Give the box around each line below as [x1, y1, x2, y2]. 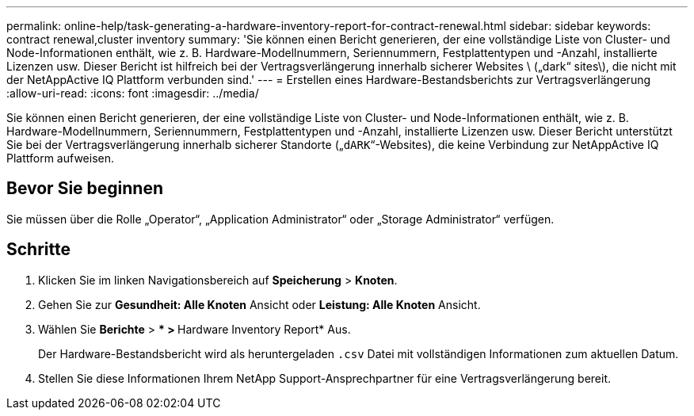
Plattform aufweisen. [6, 151, 115, 165]
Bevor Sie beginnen [6, 178, 164, 199]
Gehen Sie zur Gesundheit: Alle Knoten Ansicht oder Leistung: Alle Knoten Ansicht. [38, 297, 481, 311]
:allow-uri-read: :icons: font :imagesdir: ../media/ [6, 86, 259, 100]
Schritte [6, 239, 71, 260]
